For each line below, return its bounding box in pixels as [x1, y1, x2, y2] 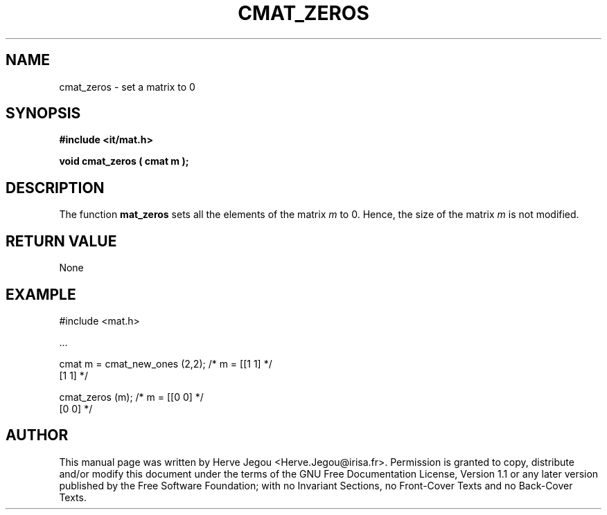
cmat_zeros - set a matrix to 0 [59, 80, 195, 93]
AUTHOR [6, 426, 69, 444]
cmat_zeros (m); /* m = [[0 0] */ [59, 390, 204, 403]
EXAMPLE [6, 285, 76, 303]
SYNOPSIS [6, 105, 81, 123]
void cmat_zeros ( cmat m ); [59, 155, 189, 168]
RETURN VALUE [6, 232, 117, 250]
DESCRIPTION [6, 179, 105, 197]
